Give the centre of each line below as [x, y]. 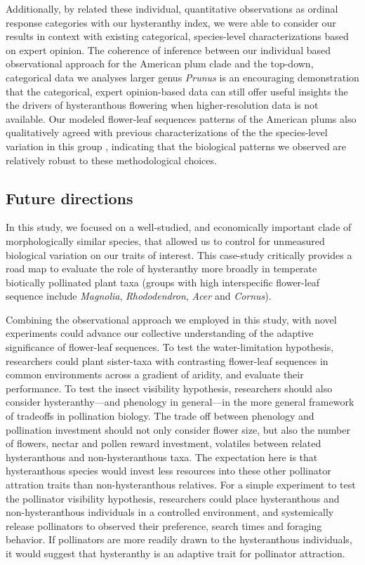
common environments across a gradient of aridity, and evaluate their [155, 374]
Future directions [69, 198]
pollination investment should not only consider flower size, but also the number [178, 429]
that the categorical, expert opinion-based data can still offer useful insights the [177, 91]
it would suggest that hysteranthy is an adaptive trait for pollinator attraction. [175, 553]
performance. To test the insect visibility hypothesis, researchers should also [169, 388]
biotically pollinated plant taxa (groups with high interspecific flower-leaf [163, 282]
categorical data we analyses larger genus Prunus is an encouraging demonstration [182, 77]
